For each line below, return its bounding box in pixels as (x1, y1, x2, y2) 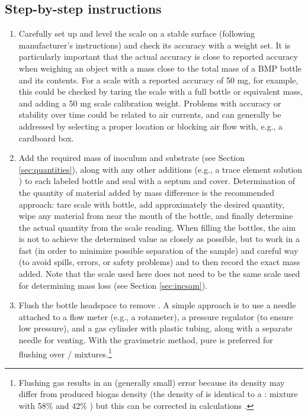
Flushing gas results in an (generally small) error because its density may (18, 376, 285, 388)
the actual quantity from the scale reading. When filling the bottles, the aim (18, 221, 296, 233)
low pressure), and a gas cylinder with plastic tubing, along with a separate (18, 322, 293, 334)
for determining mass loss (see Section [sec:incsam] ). (18, 279, 208, 291)
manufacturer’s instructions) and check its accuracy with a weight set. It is (18, 38, 291, 51)
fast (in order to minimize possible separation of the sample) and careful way (18, 244, 299, 256)
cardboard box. (18, 131, 74, 144)
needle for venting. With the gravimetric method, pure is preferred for (18, 334, 273, 346)
